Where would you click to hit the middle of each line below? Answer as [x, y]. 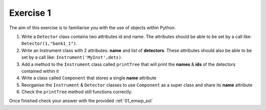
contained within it [40, 71]
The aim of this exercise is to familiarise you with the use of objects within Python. [92, 28]
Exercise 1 [30, 13]
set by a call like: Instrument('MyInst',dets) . [72, 57]
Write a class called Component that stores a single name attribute [89, 78]
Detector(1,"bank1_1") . [50, 43]
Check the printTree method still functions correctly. [77, 92]
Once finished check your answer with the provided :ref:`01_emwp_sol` [81, 101]
